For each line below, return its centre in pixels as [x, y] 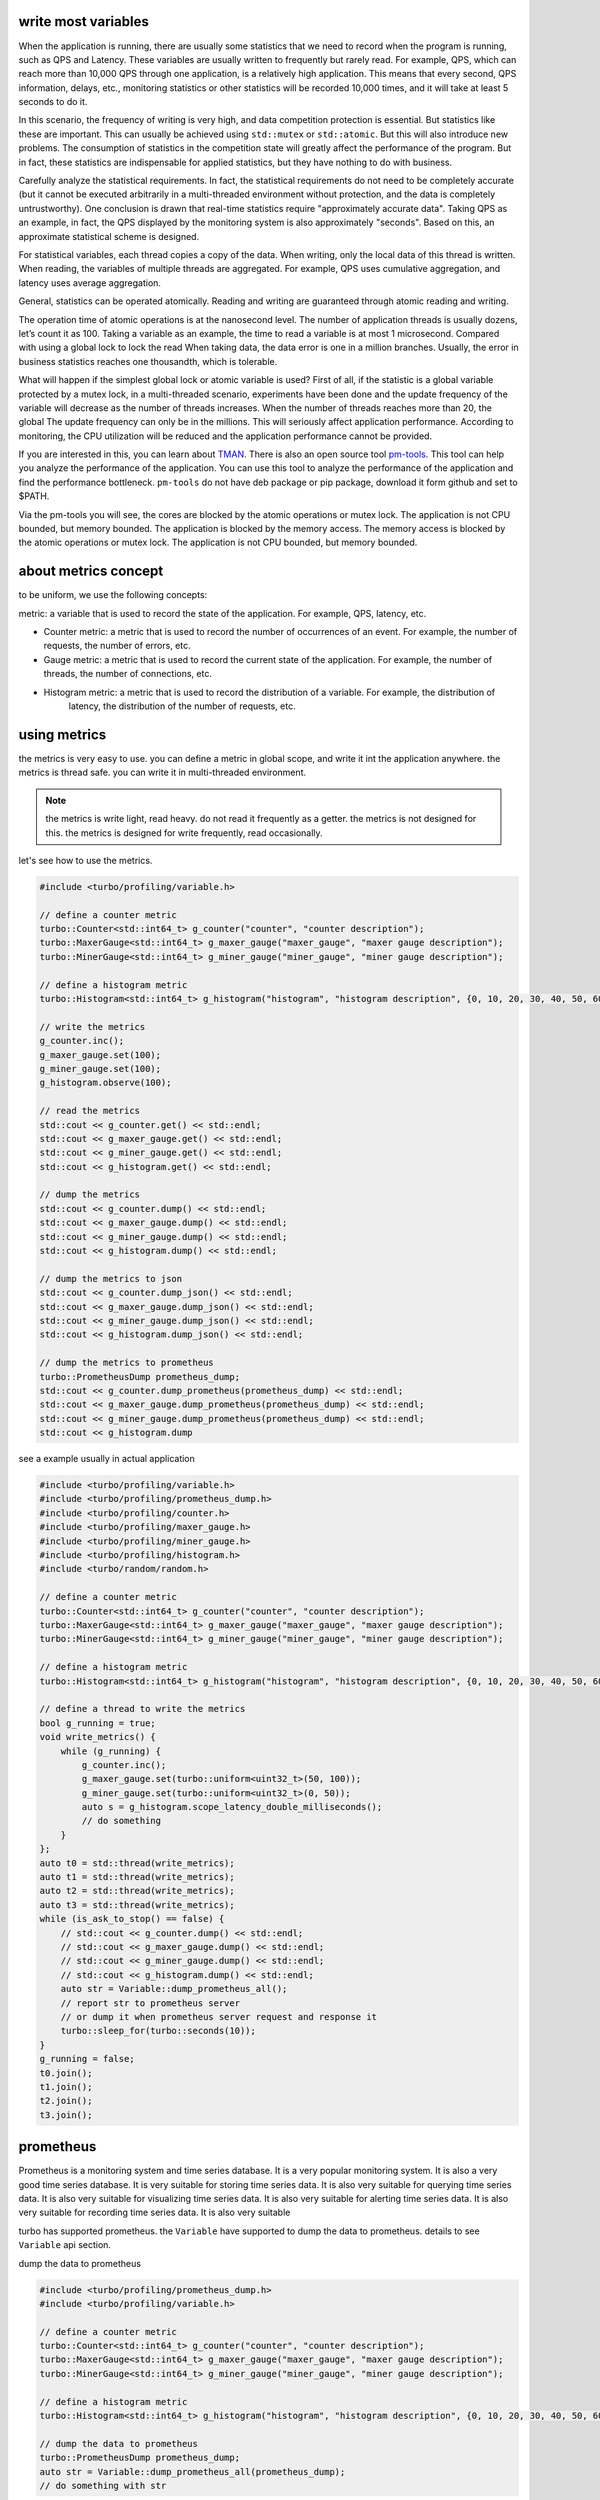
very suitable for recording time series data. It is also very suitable [154, 2212]
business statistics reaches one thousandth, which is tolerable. [148, 361]
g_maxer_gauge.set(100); [100, 1054]
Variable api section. [65, 2245]
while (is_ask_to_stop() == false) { [132, 1919]
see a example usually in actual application [106, 1459]
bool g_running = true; [98, 1723]
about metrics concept [91, 571]
